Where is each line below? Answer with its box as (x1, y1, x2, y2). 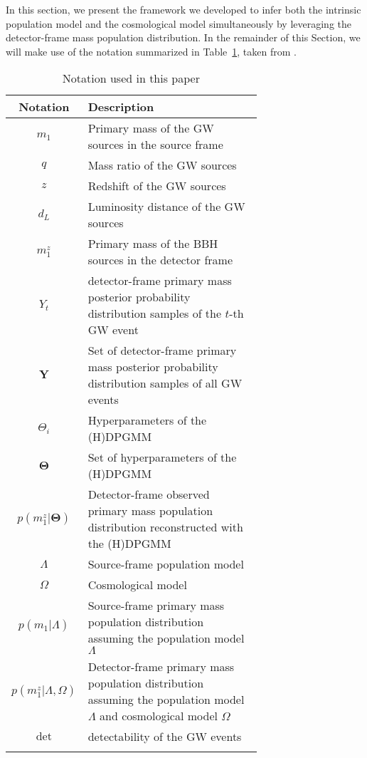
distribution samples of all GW (87, 375, 243, 392)
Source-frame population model (87, 556, 244, 573)
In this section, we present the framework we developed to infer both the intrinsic (6, 2, 361, 16)
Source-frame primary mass (87, 597, 225, 614)
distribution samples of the (87, 305, 222, 322)
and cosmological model (100, 707, 218, 725)
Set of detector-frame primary (87, 342, 237, 359)
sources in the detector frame (87, 251, 233, 269)
